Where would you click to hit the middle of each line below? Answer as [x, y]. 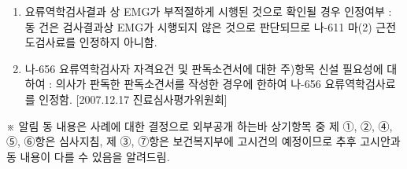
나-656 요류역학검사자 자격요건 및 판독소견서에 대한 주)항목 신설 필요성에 [204, 68]
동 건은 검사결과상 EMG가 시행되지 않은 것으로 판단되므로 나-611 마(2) [198, 26]
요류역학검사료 [360, 84]
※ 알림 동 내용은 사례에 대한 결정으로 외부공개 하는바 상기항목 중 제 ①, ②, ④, [200, 125]
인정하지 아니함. [118, 42]
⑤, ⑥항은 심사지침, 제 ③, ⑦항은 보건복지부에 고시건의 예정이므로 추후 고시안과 [203, 141]
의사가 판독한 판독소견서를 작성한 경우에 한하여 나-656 [188, 84]
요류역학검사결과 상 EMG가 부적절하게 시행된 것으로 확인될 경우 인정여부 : [208, 11]
